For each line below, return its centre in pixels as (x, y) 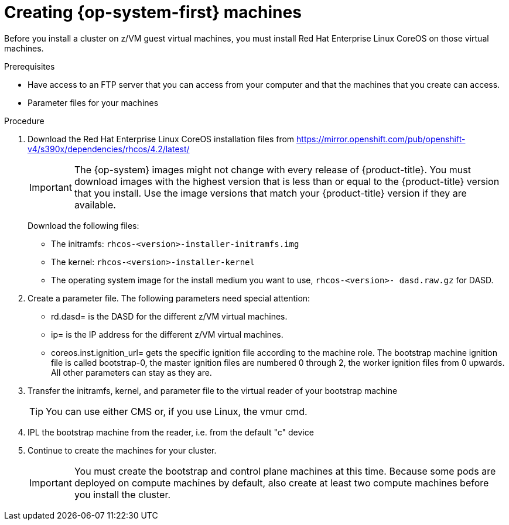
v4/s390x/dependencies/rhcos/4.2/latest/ (109, 149)
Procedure (24, 121)
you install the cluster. (122, 494)
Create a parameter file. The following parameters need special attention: (169, 298)
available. (95, 205)
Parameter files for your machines (93, 102)
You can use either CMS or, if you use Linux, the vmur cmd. (177, 411)
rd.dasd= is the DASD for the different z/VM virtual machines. (169, 316)
